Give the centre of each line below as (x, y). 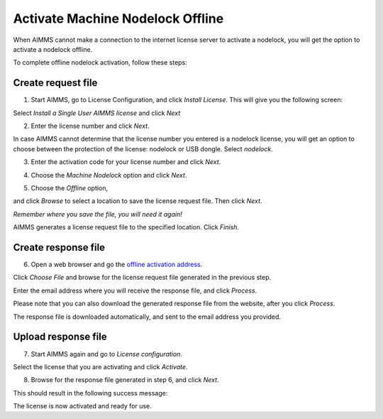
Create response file (59, 247)
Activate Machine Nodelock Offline (118, 18)
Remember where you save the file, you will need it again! (98, 214)
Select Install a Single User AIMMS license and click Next (97, 113)
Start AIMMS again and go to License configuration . (106, 354)
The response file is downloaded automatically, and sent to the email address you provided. (147, 317)
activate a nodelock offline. (53, 49)
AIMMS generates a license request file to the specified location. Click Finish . (126, 227)
